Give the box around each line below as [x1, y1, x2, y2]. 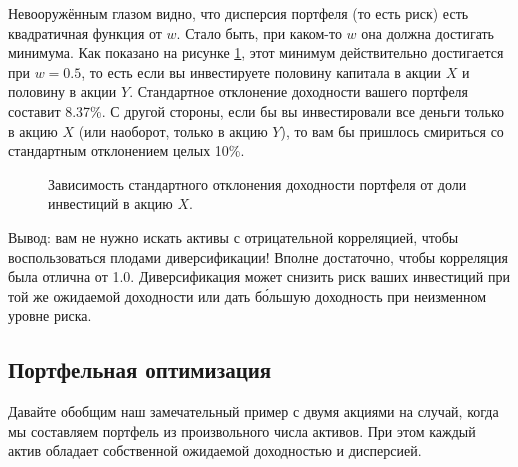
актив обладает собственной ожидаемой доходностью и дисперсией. [8, 440, 422, 461]
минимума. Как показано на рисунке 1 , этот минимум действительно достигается [8, 42, 504, 63]
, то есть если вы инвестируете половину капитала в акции [81, 61, 442, 82]
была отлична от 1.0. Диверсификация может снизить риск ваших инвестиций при [8, 266, 510, 287]
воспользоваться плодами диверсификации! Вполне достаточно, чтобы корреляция [8, 246, 508, 267]
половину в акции [8, 81, 117, 102]
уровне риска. [8, 305, 92, 326]
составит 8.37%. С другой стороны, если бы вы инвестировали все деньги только [8, 100, 505, 121]
